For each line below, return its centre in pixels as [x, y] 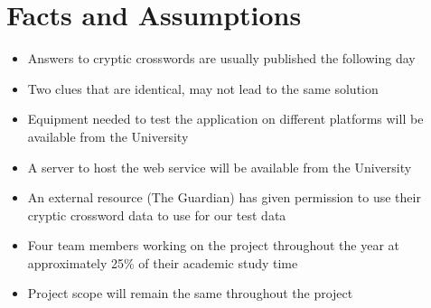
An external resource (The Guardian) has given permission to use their [224, 197]
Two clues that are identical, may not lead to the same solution [203, 88]
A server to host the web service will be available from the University [220, 167]
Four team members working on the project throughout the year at [213, 245]
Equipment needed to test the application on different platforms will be [225, 119]
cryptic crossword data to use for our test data [157, 215]
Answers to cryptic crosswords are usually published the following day [221, 58]
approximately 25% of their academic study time [163, 262]
